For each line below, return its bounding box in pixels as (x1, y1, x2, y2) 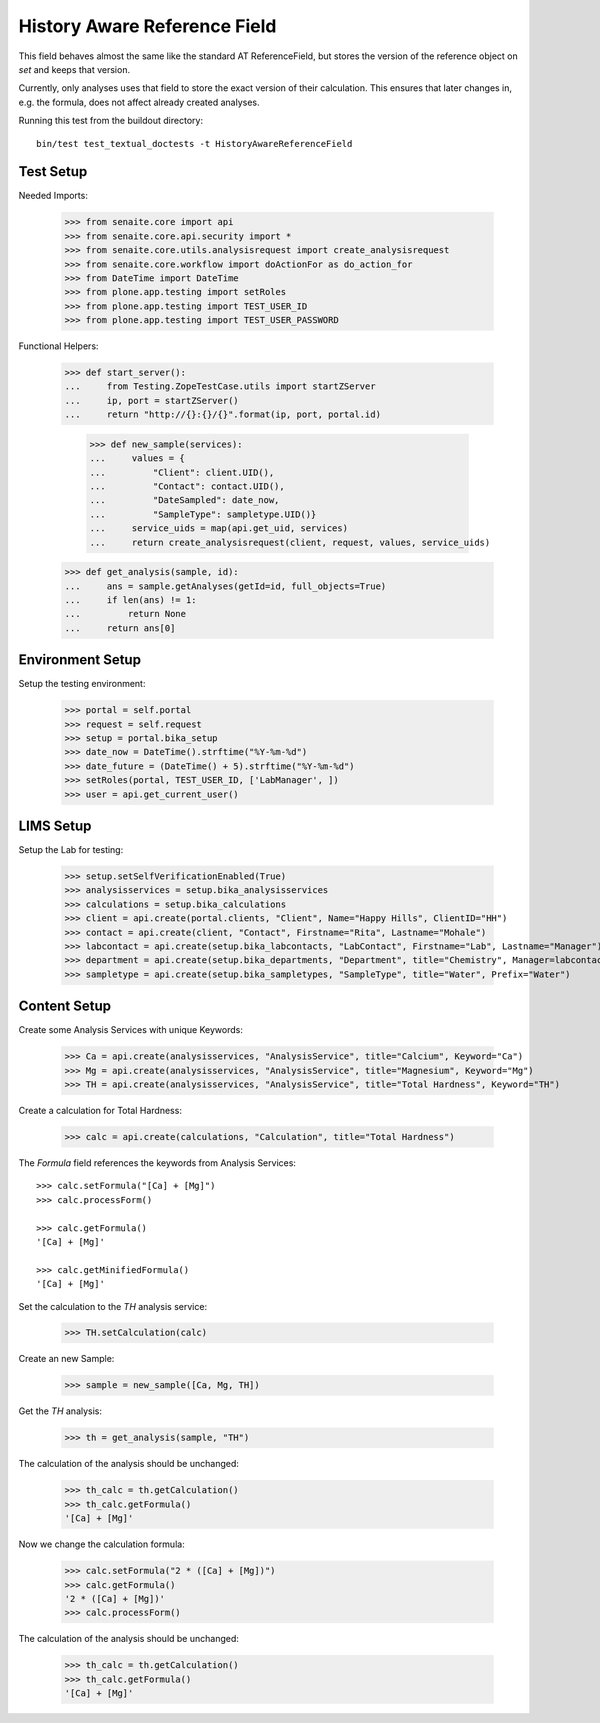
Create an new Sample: (18, 1353, 115, 1365)
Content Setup (18, 998, 112, 1015)
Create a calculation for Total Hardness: (18, 1105, 182, 1117)
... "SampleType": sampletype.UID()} (89, 508, 317, 520)
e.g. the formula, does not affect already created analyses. (18, 96, 260, 108)
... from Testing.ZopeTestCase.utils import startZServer (64, 381, 376, 392)
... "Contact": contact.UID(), (89, 481, 285, 492)
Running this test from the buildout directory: (18, 115, 204, 127)
